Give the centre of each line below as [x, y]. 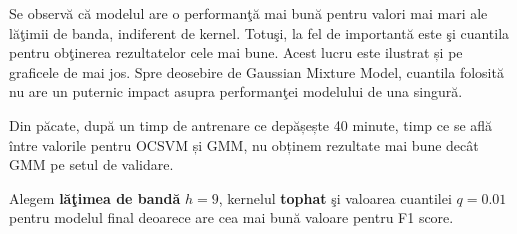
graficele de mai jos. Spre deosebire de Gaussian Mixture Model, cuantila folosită [256, 71]
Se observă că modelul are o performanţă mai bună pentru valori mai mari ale [248, 13]
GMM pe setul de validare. [91, 164]
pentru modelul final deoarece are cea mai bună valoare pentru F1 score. [231, 217]
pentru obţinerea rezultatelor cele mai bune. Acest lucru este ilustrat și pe [236, 52]
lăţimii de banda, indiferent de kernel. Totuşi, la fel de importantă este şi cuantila [259, 32]
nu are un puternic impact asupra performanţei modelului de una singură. [236, 91]
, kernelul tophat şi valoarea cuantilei [335, 197]
